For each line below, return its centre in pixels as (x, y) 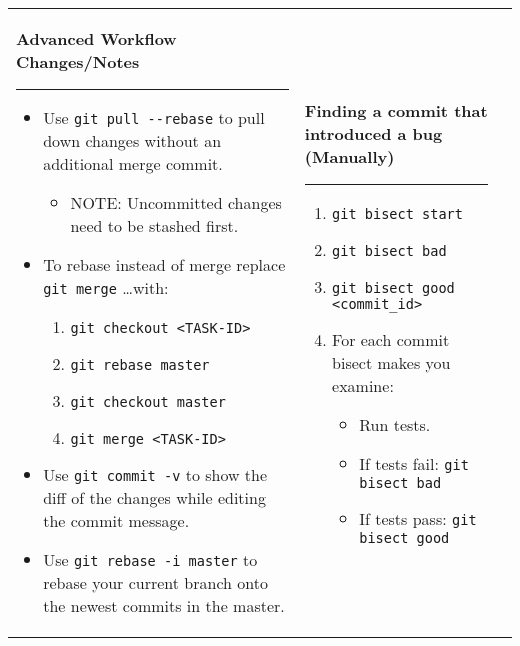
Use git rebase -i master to (150, 559)
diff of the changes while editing (154, 497)
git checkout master (148, 402)
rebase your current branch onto (155, 582)
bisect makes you (391, 362)
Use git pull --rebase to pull (154, 117)
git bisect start (397, 213)
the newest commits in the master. (164, 605)
